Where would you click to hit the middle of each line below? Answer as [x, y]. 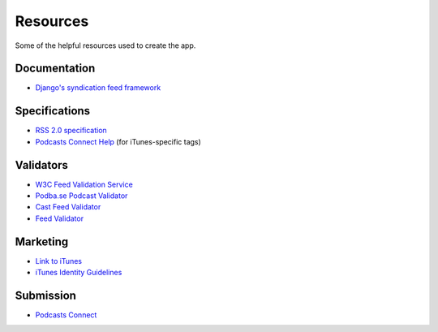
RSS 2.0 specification [71, 131]
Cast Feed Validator [68, 207]
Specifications [53, 111]
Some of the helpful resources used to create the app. [105, 45]
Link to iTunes [59, 261]
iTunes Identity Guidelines [79, 273]
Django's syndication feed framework [98, 88]
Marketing [42, 241]
